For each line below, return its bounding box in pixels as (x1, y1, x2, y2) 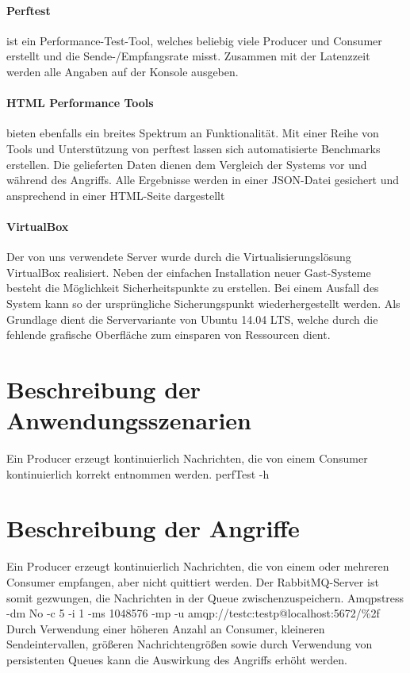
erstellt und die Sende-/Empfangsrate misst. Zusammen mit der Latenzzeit (6, 48, 370, 64)
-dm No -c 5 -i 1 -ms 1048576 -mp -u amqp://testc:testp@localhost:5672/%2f (6, 605, 380, 621)
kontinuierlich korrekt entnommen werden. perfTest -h (6, 465, 270, 482)
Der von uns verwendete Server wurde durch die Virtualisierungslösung (6, 248, 351, 265)
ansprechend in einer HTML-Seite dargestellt (6, 187, 225, 203)
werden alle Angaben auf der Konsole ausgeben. (6, 63, 239, 79)
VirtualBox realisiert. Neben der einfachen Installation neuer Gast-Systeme (6, 263, 371, 280)
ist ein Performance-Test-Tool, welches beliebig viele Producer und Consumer (6, 32, 382, 48)
